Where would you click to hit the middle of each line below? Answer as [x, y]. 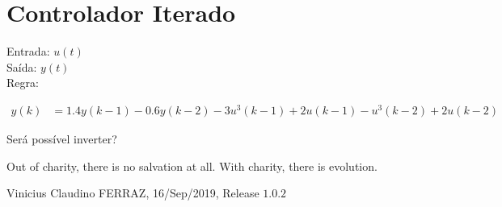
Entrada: [28, 51]
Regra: [23, 83]
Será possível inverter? [62, 139]
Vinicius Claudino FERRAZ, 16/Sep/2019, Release [133, 193]
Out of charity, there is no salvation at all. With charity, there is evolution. [192, 166]
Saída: [22, 66]
